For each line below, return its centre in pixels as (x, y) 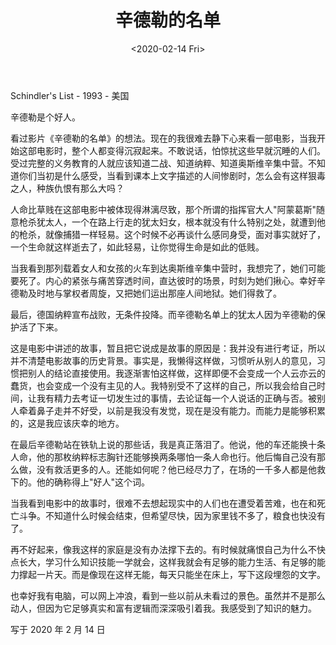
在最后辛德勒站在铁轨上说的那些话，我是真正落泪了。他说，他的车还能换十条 (168, 444)
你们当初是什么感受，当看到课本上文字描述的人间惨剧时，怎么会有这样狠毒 (172, 175)
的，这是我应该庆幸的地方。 (67, 423)
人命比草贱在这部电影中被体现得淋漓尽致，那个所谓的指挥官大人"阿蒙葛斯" (163, 209)
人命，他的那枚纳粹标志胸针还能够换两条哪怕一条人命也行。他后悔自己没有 (163, 457)
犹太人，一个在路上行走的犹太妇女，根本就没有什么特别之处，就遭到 (176, 222)
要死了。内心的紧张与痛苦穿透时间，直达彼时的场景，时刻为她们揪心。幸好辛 (168, 280)
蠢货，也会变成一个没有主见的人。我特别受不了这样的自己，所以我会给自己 (163, 385)
